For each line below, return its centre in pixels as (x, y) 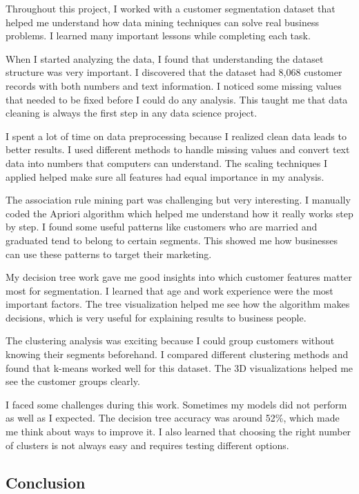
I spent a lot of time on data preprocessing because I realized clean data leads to (176, 136)
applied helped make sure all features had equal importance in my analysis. (165, 176)
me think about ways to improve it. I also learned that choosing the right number (178, 432)
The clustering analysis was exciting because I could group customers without (170, 340)
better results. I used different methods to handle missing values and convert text (178, 149)
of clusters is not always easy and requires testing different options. (147, 445)
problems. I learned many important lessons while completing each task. (158, 36)
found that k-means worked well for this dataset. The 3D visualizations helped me (179, 367)
